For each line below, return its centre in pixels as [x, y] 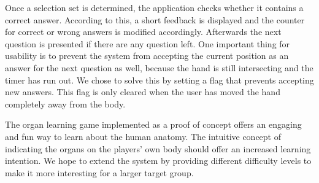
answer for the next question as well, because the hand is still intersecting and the [159, 67]
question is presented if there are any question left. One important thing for [148, 43]
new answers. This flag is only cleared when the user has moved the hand [143, 92]
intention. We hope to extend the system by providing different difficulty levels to [158, 161]
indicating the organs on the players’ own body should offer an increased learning [158, 148]
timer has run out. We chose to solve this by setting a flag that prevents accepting [159, 80]
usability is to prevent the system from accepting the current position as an [147, 56]
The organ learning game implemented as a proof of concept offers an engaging [153, 124]
